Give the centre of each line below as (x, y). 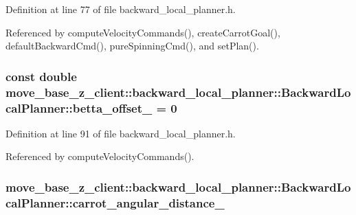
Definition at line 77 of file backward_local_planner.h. (121, 9)
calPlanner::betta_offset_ (79, 107)
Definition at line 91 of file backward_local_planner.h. (121, 133)
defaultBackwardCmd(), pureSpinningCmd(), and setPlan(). (132, 46)
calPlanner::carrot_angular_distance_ (115, 202)
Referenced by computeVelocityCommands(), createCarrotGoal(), (143, 32)
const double (41, 76)
